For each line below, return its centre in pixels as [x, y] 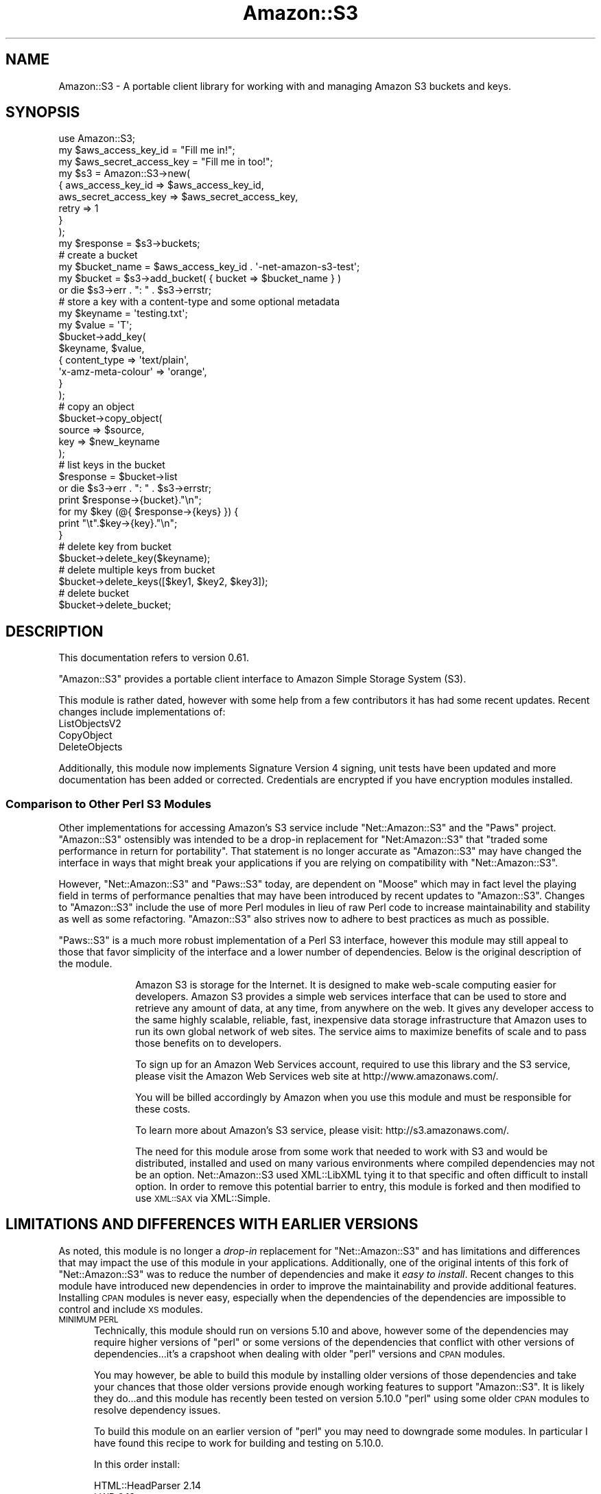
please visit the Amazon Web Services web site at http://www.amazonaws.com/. [317, 1076]
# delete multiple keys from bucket [137, 570]
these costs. [163, 1109]
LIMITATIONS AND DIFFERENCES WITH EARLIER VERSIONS [212, 1224]
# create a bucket [98, 255]
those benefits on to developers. [209, 1043]
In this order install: [137, 1464]
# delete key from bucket [115, 547]
